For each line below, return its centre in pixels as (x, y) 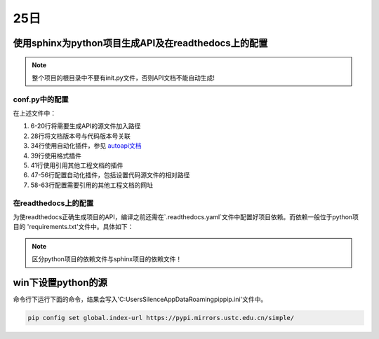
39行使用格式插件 (56, 155)
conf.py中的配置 (41, 99)
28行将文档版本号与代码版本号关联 (81, 136)
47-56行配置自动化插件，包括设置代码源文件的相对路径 (110, 175)
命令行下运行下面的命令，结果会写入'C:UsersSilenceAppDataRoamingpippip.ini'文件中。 (140, 299)
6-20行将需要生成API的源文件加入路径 (86, 126)
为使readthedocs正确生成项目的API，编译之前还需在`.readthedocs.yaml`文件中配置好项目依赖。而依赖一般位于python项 (186, 216)
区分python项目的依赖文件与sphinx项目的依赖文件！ (107, 259)
